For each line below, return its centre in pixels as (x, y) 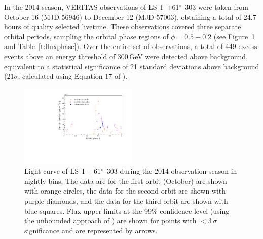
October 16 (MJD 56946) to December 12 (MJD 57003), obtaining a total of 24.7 (130, 16)
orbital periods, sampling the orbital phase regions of (86, 36)
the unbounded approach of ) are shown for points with (110, 221)
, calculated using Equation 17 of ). (73, 76)
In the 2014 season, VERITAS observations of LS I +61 (92, 7)
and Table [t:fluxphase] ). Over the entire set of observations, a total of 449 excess (131, 46)
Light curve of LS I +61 (63, 171)
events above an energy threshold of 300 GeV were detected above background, (126, 56)
